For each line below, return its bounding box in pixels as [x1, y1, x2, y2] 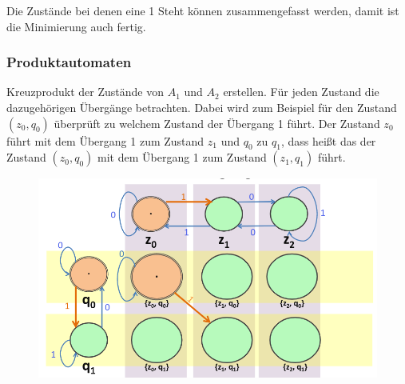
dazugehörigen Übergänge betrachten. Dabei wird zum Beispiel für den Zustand [6, 99, 397, 115]
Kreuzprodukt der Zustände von [6, 83, 165, 100]
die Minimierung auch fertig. [6, 18, 146, 34]
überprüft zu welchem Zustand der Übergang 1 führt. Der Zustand [54, 114, 380, 131]
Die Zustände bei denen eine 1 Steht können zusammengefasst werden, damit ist [6, 2, 399, 18]
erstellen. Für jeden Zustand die [223, 83, 379, 100]
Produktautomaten [6, 52, 132, 72]
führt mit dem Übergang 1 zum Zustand [6, 132, 204, 149]
